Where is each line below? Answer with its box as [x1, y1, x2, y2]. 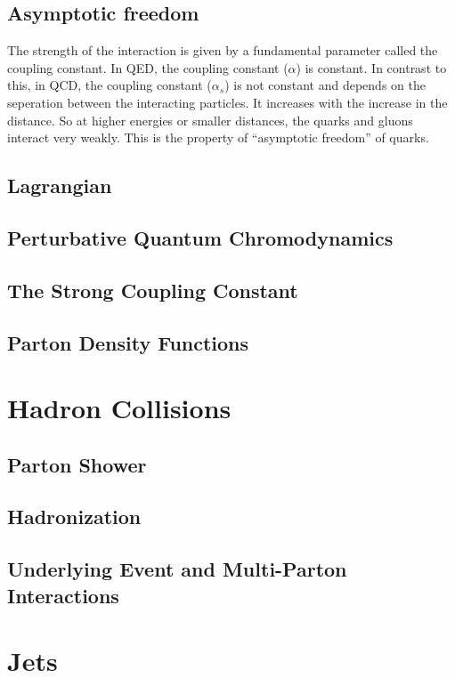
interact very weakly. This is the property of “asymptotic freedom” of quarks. [7, 128, 429, 147]
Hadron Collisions [7, 390, 232, 426]
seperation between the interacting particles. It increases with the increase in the [7, 93, 448, 111]
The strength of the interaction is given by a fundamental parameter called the [7, 41, 438, 60]
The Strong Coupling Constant [7, 276, 298, 303]
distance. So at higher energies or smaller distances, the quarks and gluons [7, 110, 413, 129]
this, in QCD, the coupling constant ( [7, 76, 212, 94]
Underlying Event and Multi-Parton [7, 555, 347, 583]
